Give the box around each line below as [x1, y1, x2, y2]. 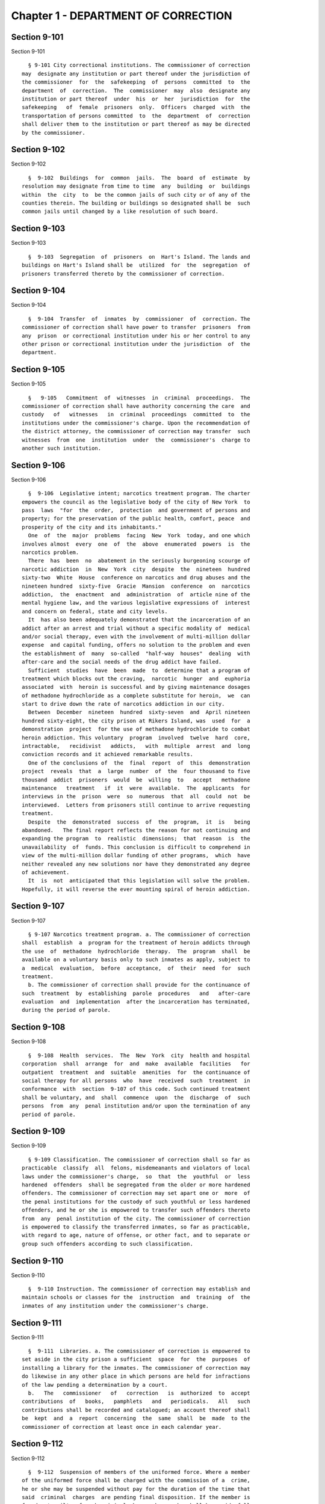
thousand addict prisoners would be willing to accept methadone [22, 776, 250, 783]
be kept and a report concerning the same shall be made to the [22, 1415, 250, 1422]
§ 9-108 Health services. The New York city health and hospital [28, 1052, 250, 1059]
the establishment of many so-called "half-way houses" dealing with [22, 650, 250, 657]
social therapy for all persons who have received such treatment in [22, 1077, 250, 1084]
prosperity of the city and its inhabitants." [22, 523, 162, 531]
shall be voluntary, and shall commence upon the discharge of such [22, 1094, 250, 1101]
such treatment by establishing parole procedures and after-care [22, 990, 250, 997]
